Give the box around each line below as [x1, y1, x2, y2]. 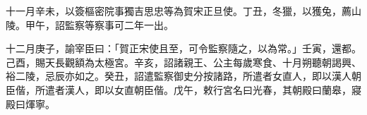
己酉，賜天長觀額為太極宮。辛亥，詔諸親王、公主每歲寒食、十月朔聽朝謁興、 [6, 54, 361, 69]
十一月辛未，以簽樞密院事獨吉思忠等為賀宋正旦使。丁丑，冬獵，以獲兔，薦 [6, 4, 351, 18]
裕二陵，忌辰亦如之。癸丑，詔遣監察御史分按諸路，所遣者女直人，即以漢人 [6, 68, 351, 83]
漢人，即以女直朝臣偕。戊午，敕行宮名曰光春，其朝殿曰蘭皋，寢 [64, 82, 361, 97]
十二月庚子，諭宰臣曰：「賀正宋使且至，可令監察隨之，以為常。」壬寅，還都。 [6, 41, 361, 56]
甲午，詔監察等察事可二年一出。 [25, 17, 174, 32]
